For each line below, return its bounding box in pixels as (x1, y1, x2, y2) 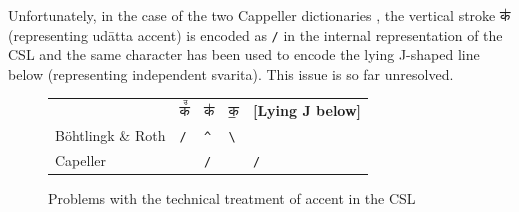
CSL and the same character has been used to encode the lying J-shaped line (8, 44, 480, 65)
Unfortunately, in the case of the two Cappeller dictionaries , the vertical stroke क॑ (8, 5, 511, 25)
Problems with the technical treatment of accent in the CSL (48, 188, 416, 209)
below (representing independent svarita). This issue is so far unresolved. (8, 63, 454, 84)
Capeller (55, 149, 106, 170)
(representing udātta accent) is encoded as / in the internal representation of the (8, 24, 503, 45)
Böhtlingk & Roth (55, 125, 166, 146)
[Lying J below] (252, 100, 362, 121)
